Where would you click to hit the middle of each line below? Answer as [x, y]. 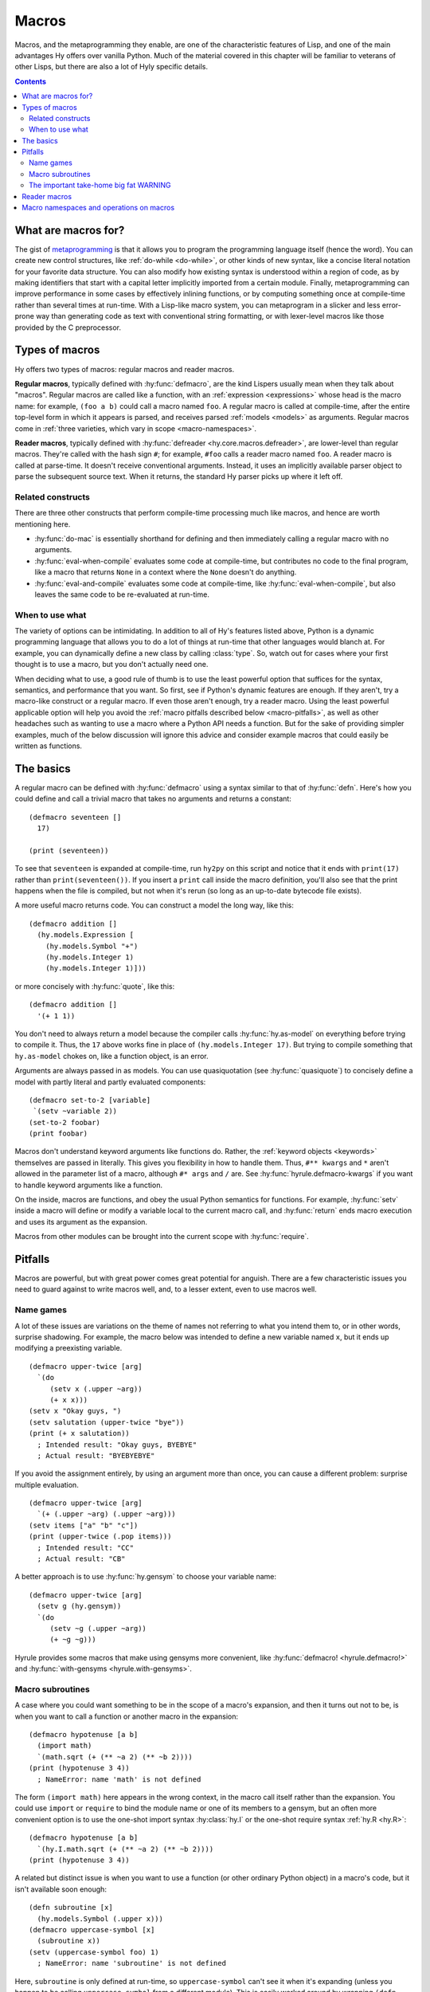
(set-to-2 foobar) [65, 1122]
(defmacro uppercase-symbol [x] [92, 1929]
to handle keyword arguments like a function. [89, 1185]
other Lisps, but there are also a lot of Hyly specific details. [111, 67]
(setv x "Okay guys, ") [75, 1411]
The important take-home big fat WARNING [100, 185]
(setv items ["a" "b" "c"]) [84, 1525]
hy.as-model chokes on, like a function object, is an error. [111, 1056]
